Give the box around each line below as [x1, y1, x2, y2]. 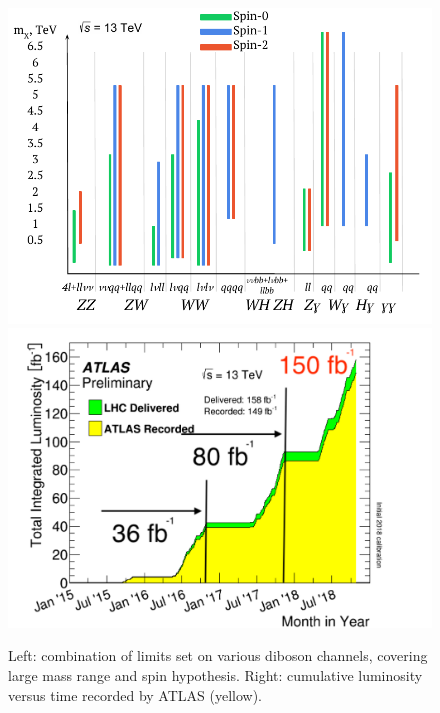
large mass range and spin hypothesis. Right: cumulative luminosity [8, 664, 423, 685]
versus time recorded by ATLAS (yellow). [8, 684, 263, 705]
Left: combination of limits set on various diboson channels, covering [8, 645, 428, 666]
